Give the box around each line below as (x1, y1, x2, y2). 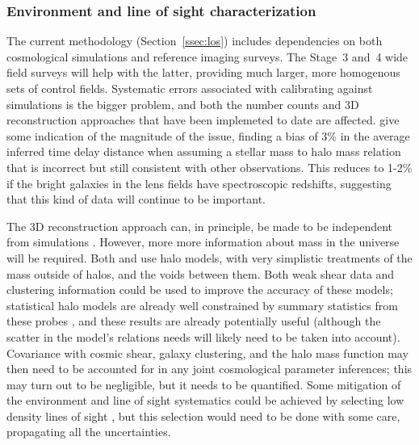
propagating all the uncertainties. (6, 423, 171, 440)
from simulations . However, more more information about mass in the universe (6, 233, 400, 250)
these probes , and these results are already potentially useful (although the (6, 313, 381, 330)
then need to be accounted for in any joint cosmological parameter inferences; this (6, 360, 413, 377)
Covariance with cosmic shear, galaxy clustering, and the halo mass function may (6, 344, 409, 361)
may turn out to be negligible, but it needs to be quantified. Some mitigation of (6, 376, 401, 393)
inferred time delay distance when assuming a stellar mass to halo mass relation (6, 143, 401, 160)
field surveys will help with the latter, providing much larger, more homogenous (6, 64, 400, 81)
